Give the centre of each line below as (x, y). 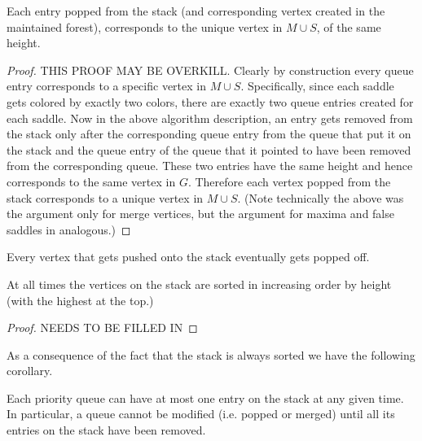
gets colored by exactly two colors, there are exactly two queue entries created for (210, 101)
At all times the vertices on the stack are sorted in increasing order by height (199, 284)
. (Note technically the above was (321, 197)
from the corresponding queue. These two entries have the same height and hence (210, 166)
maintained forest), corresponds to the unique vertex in (145, 26)
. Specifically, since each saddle (317, 86)
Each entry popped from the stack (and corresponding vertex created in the (196, 11)
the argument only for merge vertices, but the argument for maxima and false (200, 214)
